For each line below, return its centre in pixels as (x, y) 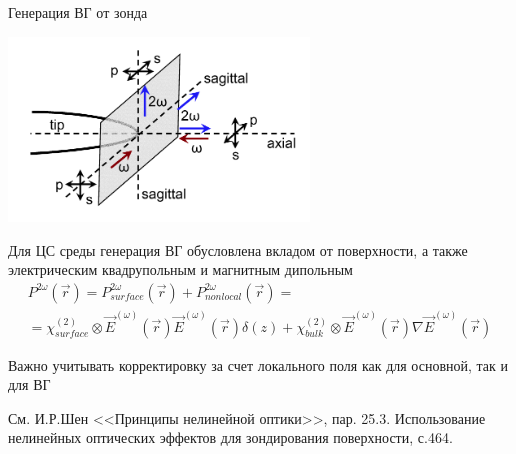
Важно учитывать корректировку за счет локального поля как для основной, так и (258, 364)
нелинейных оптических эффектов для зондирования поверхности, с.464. (230, 437)
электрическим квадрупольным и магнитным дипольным (180, 269)
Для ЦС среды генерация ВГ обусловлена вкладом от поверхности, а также (238, 249)
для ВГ (29, 384)
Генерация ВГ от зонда (78, 12)
